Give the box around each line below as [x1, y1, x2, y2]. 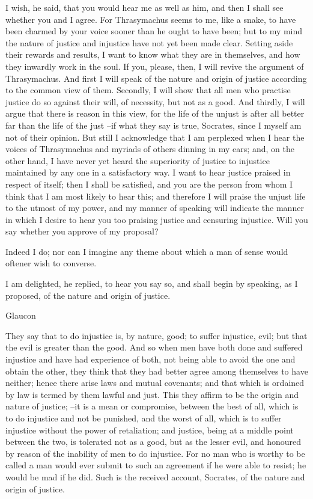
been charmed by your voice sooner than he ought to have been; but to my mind [5, 25, 303, 37]
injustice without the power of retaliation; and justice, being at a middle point [5, 423, 294, 436]
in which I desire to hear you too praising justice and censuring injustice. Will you [5, 213, 308, 225]
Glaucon [5, 309, 36, 322]
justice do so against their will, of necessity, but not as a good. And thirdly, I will [5, 95, 305, 108]
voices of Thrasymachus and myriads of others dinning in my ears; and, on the [5, 142, 294, 155]
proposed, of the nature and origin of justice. [5, 289, 171, 301]
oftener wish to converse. [5, 257, 97, 269]
